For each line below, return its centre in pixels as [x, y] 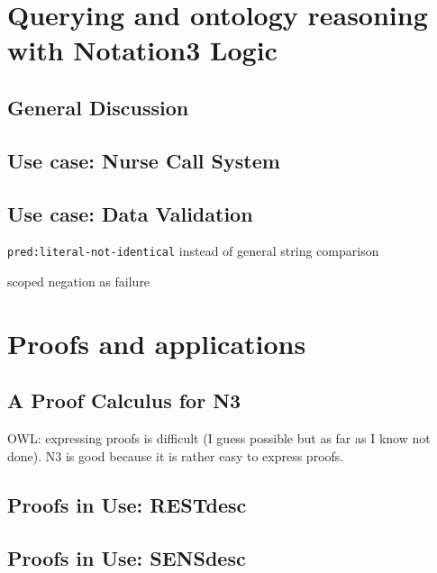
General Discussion [98, 107]
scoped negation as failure [79, 281]
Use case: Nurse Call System [144, 160]
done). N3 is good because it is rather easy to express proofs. [176, 455]
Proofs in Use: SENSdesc [127, 557]
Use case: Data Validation [130, 213]
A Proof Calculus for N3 [124, 400]
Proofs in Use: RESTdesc [127, 504]
